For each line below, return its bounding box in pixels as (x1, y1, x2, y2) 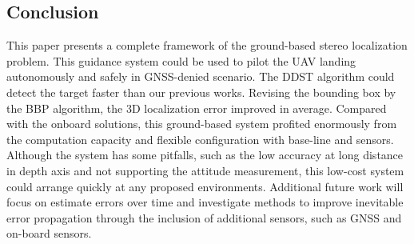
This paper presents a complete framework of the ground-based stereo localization (6, 37, 408, 54)
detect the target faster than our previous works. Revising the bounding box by (6, 83, 396, 100)
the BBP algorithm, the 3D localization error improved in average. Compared (6, 99, 387, 116)
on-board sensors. (6, 225, 92, 242)
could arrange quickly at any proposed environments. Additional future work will (6, 178, 404, 194)
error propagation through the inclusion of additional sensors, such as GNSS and (6, 209, 402, 226)
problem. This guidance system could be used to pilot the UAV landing (6, 52, 356, 69)
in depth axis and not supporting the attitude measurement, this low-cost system (6, 162, 404, 178)
